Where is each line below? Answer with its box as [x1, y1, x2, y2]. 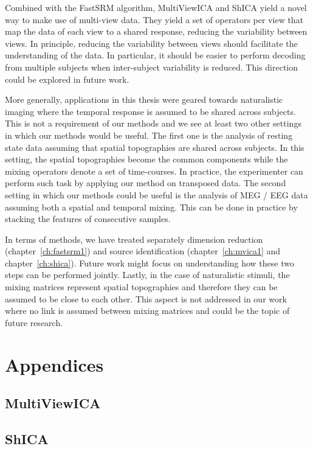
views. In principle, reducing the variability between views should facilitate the [5, 37, 298, 49]
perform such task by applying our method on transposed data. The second [5, 176, 286, 189]
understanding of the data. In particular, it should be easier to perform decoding [5, 49, 306, 61]
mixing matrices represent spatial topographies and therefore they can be [5, 280, 278, 293]
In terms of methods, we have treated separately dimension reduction [5, 232, 263, 245]
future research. [5, 316, 63, 329]
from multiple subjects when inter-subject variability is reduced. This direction [5, 60, 298, 73]
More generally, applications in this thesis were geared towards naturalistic [5, 93, 283, 106]
